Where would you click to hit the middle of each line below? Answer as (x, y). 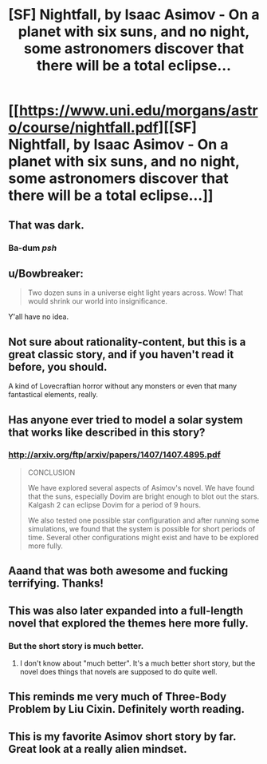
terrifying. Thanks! (56, 584)
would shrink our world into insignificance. (97, 301)
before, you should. (58, 366)
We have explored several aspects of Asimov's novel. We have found (141, 487)
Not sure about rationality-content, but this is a (127, 342)
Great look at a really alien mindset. (98, 749)
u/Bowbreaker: (46, 273)
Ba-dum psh (33, 248)
